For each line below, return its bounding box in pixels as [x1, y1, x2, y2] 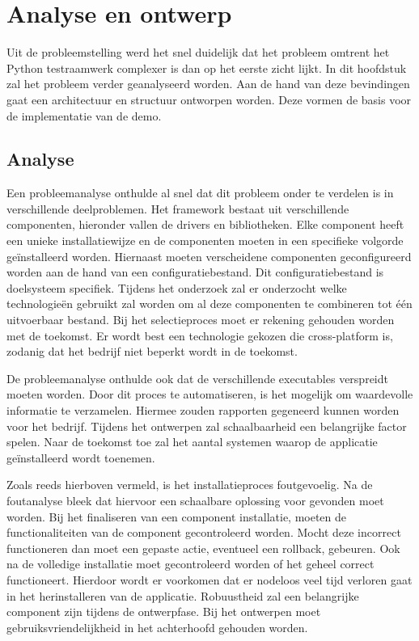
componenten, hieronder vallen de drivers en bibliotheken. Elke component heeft [6, 216, 404, 233]
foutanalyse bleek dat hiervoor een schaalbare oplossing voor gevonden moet [6, 491, 384, 508]
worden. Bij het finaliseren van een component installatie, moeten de [6, 508, 347, 525]
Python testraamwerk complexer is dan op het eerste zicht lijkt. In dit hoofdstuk [6, 59, 407, 76]
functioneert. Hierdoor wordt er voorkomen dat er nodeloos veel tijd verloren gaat [6, 571, 413, 588]
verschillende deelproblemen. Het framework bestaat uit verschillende [6, 200, 349, 217]
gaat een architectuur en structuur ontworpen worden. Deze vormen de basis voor [6, 91, 412, 108]
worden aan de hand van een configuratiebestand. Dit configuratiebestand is [6, 264, 384, 280]
